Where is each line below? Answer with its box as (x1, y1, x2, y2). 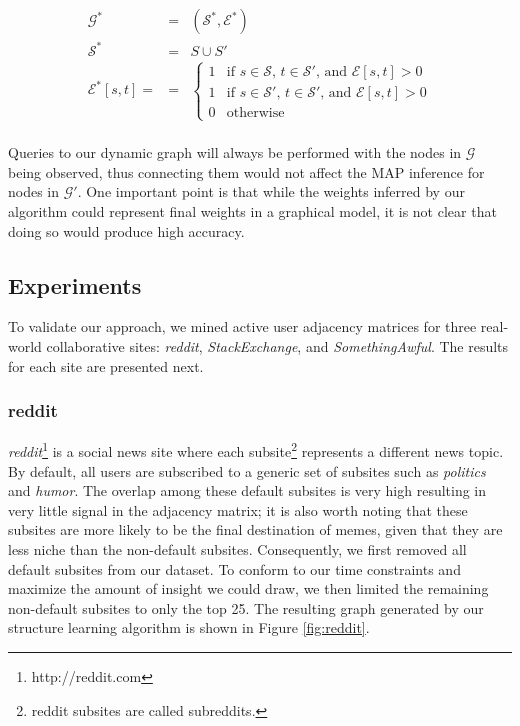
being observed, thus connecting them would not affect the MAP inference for (8, 161, 485, 182)
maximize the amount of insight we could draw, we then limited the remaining (8, 578, 489, 599)
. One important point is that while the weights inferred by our (77, 181, 465, 202)
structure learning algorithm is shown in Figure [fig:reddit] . (8, 617, 370, 638)
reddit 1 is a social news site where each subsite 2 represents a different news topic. (8, 438, 504, 462)
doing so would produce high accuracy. (8, 220, 245, 241)
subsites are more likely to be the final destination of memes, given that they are (8, 519, 503, 540)
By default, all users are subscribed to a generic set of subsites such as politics (8, 460, 486, 481)
